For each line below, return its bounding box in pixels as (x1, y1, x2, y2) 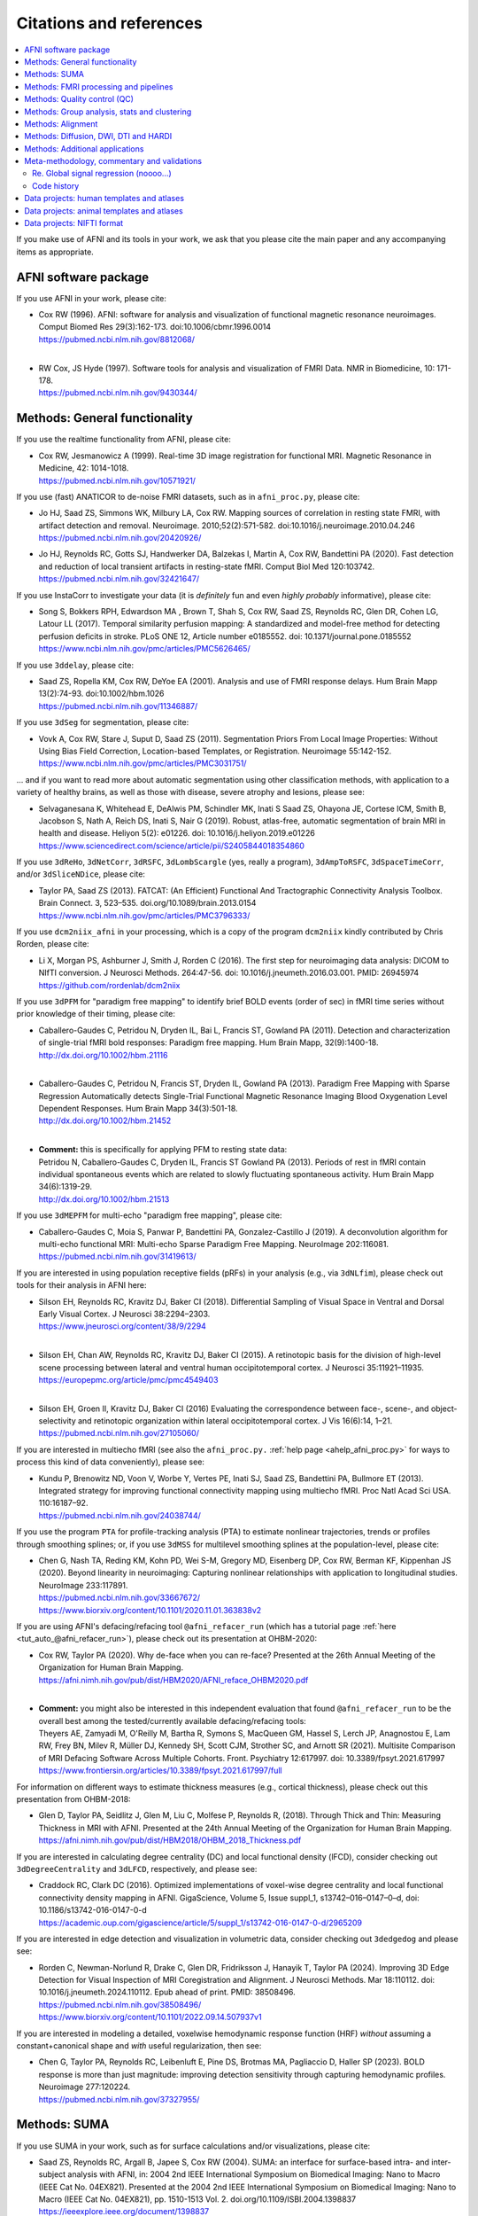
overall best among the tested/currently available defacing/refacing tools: (38, 1715, 307, 1726)
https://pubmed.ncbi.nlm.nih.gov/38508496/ (38, 1999, 202, 2009)
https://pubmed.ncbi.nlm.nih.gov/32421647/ (38, 574, 199, 584)
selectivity (38, 1416, 77, 1426)
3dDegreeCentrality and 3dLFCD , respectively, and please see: (16, 1863, 258, 1874)
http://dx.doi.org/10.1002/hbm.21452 (38, 1115, 172, 1126)
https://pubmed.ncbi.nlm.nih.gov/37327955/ (38, 2094, 200, 2104)
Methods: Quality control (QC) (24, 94, 135, 105)
